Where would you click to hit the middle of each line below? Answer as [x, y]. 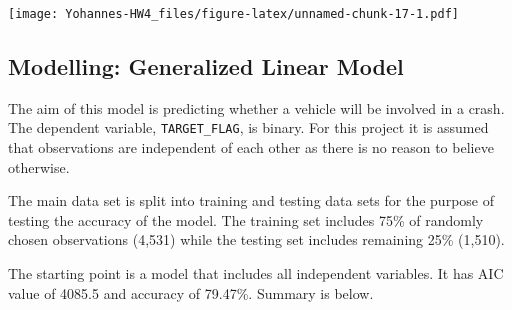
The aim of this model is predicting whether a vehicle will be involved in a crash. [256, 107]
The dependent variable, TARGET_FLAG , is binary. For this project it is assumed [248, 127]
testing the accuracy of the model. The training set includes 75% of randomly [246, 219]
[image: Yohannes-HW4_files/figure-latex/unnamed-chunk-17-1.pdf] [234, 14]
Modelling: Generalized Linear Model [206, 66]
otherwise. [39, 166]
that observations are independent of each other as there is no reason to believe [251, 147]
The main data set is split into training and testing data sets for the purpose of [251, 200]
